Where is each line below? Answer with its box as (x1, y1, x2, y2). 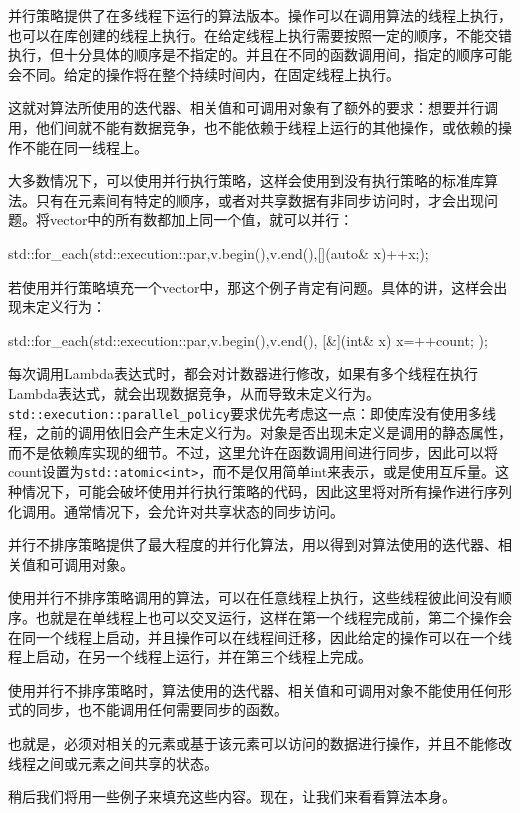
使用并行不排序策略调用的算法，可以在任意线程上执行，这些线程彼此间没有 (8, 587, 498, 608)
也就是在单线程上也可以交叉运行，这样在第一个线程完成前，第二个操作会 (35, 606, 512, 627)
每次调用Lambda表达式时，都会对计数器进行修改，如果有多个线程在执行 (8, 363, 478, 384)
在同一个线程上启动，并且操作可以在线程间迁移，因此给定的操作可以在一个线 (8, 626, 512, 647)
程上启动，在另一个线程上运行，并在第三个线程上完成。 (8, 646, 372, 667)
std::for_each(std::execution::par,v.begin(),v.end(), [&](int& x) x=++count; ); (8, 329, 488, 350)
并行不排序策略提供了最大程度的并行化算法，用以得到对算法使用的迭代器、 (8, 534, 498, 555)
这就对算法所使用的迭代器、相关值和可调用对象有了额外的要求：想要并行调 (8, 97, 498, 118)
